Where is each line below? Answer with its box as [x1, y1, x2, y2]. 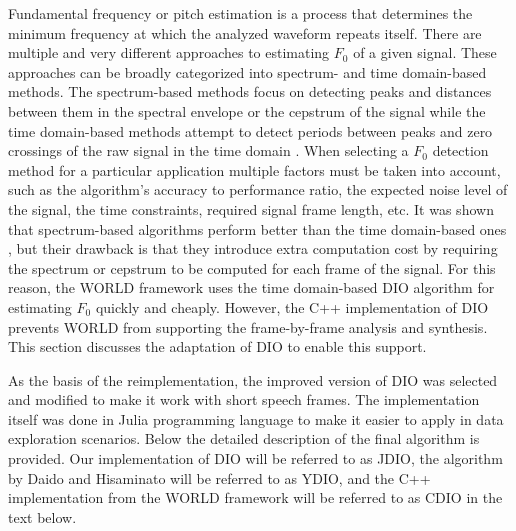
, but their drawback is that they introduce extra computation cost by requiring [8, 238, 498, 259]
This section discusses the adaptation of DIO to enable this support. [8, 336, 427, 357]
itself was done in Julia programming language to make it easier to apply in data [8, 408, 504, 429]
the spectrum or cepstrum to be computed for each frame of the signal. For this [8, 257, 496, 278]
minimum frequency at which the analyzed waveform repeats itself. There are [8, 22, 482, 43]
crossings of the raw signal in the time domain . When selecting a [8, 140, 409, 161]
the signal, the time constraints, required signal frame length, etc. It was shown [8, 198, 494, 219]
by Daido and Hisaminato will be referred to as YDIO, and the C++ [8, 467, 431, 488]
